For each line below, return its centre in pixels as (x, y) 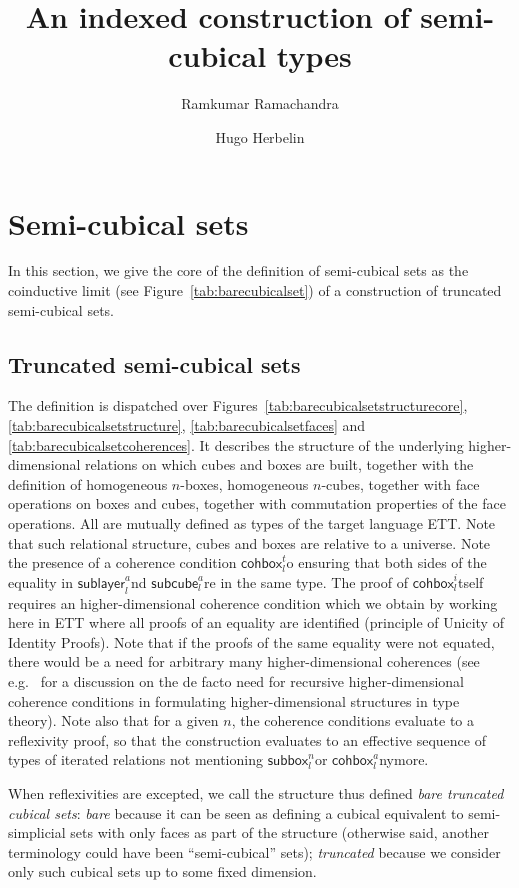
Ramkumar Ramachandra (260, 103)
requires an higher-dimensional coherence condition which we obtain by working (253, 602)
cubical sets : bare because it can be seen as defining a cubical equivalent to (236, 812)
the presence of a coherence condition (122, 562)
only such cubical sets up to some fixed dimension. (162, 871)
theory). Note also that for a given (113, 720)
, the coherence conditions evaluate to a (352, 720)
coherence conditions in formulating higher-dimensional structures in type (234, 700)
